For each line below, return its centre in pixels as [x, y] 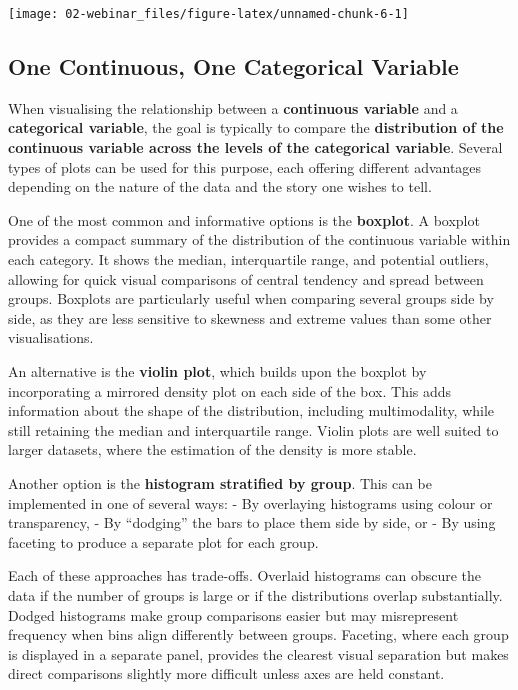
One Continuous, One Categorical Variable [233, 66]
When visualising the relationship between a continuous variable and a [233, 107]
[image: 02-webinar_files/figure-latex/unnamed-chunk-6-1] [208, 14]
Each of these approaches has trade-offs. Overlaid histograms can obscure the [245, 575]
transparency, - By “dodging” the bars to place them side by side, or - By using [252, 522]
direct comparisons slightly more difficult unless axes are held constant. [226, 673]
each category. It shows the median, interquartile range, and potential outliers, [248, 259]
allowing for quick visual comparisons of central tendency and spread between [246, 278]
